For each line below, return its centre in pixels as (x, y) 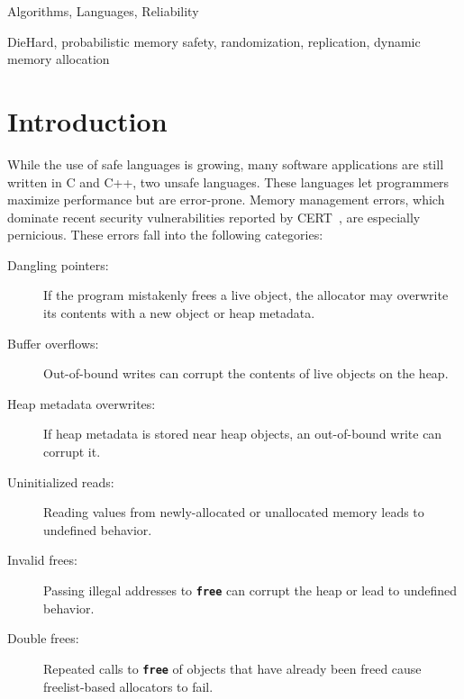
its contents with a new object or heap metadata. (179, 313)
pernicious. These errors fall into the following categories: (165, 235)
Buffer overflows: (53, 343)
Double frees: (43, 638)
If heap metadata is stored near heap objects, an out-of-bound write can (243, 434)
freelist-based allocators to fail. (128, 686)
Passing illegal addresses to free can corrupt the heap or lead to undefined (250, 590)
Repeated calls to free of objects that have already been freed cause (232, 668)
